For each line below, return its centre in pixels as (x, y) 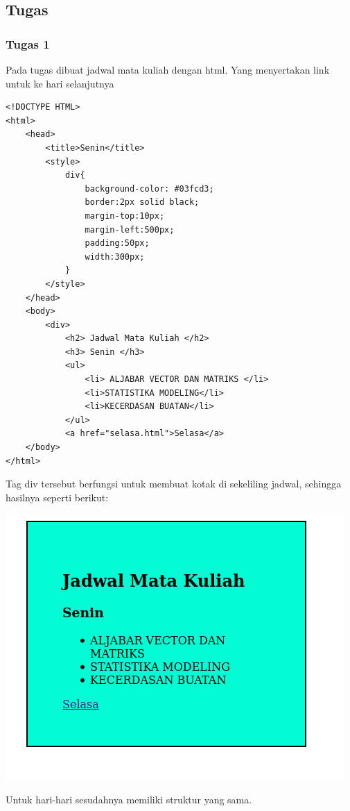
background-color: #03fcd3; (149, 189)
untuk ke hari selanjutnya (60, 83)
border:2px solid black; (142, 202)
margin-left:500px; (130, 229)
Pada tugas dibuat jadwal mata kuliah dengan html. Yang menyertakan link (168, 69)
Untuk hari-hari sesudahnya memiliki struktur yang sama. (129, 799)
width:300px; (115, 257)
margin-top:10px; (125, 216)
